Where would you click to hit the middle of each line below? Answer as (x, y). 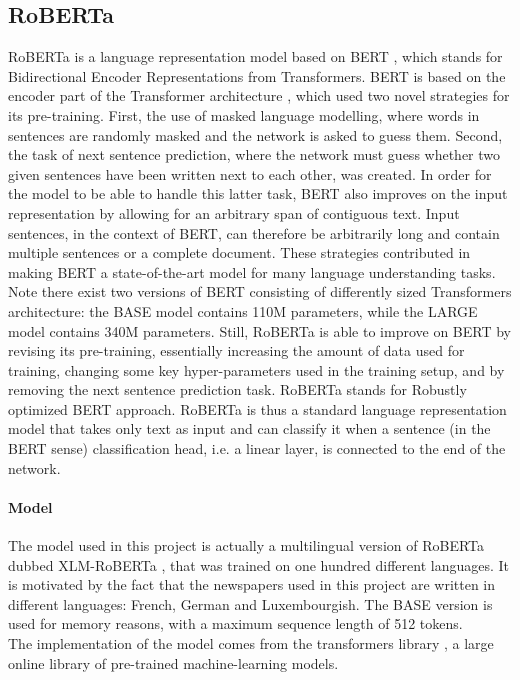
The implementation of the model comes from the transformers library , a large (251, 643)
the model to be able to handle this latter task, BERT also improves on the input (258, 193)
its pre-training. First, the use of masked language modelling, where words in (244, 114)
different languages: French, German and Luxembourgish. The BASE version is (250, 603)
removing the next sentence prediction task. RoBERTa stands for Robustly (237, 389)
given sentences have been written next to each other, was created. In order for (250, 173)
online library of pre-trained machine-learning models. (173, 662)
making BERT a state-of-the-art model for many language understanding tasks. (252, 271)
